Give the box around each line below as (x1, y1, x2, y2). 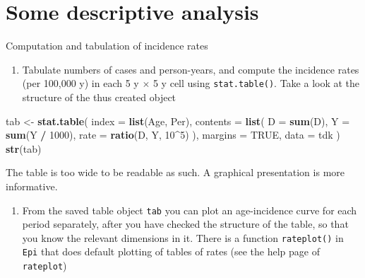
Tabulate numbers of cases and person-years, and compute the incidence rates (22, 62, 359, 76)
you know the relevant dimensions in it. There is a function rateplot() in (22, 230, 344, 245)
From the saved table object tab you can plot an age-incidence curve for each (22, 202, 357, 217)
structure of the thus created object (22, 89, 176, 104)
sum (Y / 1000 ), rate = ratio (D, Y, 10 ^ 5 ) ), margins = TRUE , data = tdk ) (6, 127, 340, 142)
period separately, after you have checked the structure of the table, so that (22, 216, 349, 231)
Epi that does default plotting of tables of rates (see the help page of (22, 244, 321, 259)
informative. (6, 178, 58, 193)
